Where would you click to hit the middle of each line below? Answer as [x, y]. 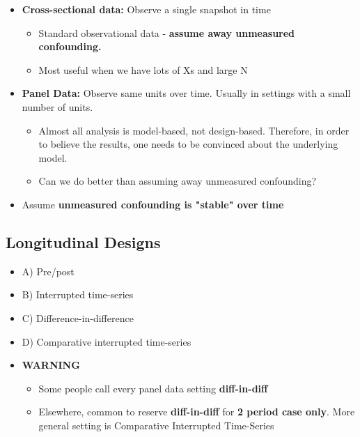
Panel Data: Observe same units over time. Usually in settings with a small [186, 93]
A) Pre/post [48, 271]
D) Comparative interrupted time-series [107, 341]
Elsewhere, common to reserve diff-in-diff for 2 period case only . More [197, 412]
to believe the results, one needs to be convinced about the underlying [188, 144]
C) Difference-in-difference [78, 317]
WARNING [51, 365]
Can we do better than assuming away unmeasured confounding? [178, 181]
